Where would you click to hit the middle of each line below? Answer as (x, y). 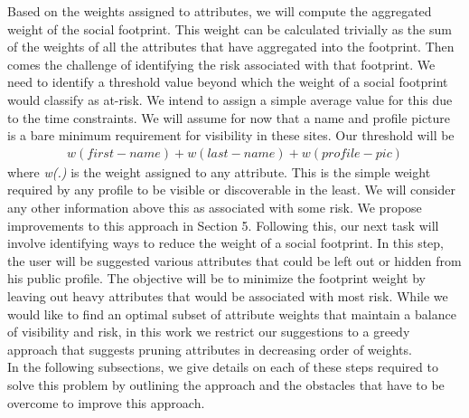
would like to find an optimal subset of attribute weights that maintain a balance (232, 313)
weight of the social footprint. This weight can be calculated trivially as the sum (230, 28)
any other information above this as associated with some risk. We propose (215, 207)
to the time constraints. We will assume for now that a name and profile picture (229, 117)
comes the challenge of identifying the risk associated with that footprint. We (221, 64)
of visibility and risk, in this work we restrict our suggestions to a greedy (209, 332)
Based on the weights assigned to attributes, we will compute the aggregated (220, 11)
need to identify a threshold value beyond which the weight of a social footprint (228, 82)
